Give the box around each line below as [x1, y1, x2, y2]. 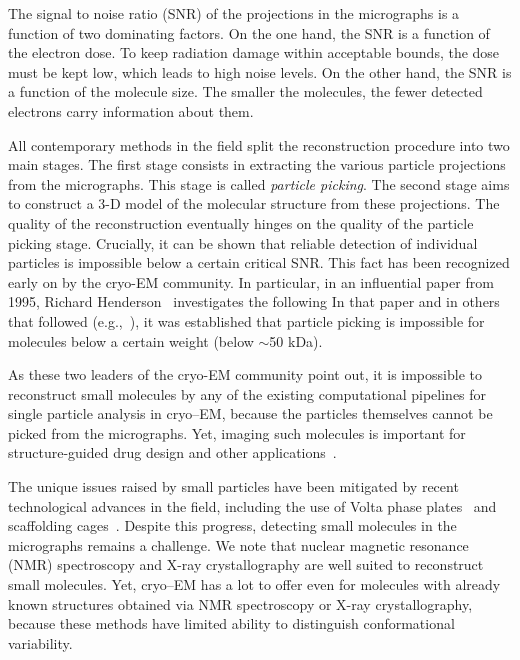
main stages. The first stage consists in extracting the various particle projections [8, 154, 506, 175]
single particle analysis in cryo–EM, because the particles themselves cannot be [8, 403, 493, 424]
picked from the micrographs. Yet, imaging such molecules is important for [8, 422, 466, 443]
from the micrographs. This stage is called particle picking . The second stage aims [8, 173, 510, 194]
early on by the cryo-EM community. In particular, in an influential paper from [8, 271, 494, 292]
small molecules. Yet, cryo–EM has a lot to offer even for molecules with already [8, 574, 501, 595]
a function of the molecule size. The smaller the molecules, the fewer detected [8, 81, 483, 102]
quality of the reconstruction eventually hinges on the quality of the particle [8, 212, 474, 233]
